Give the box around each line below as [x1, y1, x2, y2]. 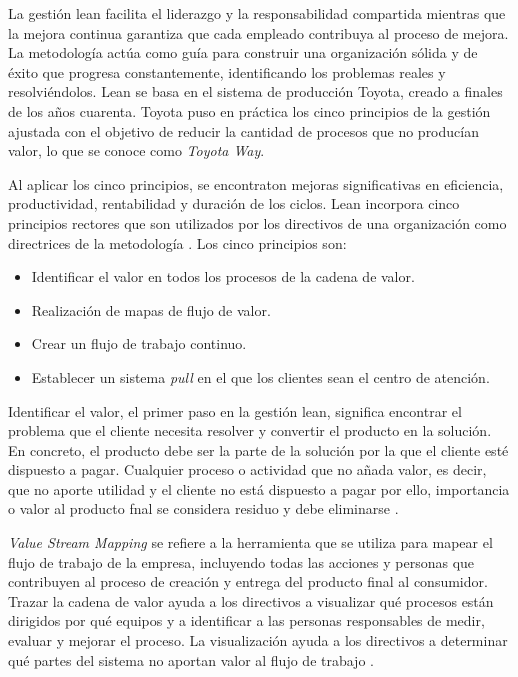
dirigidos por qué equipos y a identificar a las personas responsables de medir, [8, 610, 485, 631]
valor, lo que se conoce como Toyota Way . [8, 140, 265, 161]
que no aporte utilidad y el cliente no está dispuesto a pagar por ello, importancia [8, 478, 510, 499]
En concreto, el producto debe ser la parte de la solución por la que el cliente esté [8, 439, 509, 460]
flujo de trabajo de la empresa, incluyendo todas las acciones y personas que [8, 551, 475, 572]
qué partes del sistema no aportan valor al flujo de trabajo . [8, 649, 374, 670]
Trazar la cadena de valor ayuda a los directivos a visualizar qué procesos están [8, 590, 494, 611]
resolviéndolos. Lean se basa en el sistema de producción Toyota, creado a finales [8, 81, 503, 102]
